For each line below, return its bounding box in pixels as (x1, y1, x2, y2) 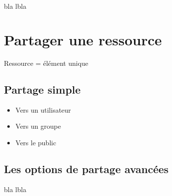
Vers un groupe (15, 121, 61, 131)
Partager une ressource (4, 29, 162, 49)
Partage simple (4, 81, 81, 97)
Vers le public (15, 137, 57, 147)
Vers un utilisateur (15, 104, 71, 115)
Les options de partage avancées (4, 161, 169, 176)
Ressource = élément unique (4, 58, 89, 68)
